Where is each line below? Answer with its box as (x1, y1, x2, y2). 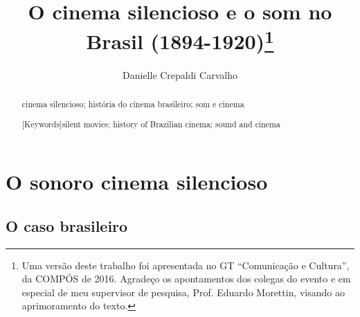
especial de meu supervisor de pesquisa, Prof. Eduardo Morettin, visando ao (21, 284, 345, 299)
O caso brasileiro (6, 215, 128, 236)
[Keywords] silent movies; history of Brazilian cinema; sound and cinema (21, 118, 280, 129)
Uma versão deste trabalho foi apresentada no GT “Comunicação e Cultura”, (21, 257, 350, 272)
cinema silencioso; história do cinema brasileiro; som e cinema (21, 98, 244, 110)
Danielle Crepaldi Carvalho (123, 67, 237, 82)
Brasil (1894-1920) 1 (86, 24, 274, 55)
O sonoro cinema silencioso (6, 167, 268, 196)
